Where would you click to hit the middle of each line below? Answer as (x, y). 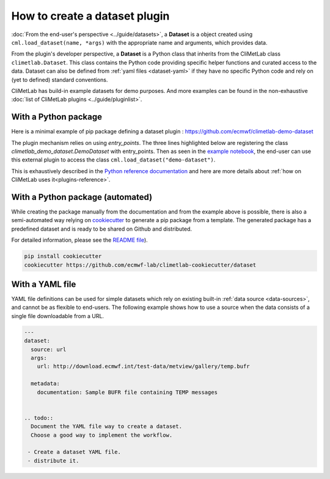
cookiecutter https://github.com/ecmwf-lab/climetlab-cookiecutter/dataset (140, 265)
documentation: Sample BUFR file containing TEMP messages (127, 392)
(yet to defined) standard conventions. (60, 80)
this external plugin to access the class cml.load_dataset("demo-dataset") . (113, 160)
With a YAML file (44, 284)
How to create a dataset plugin (90, 16)
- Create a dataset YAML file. (75, 452)
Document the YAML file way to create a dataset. (107, 426)
